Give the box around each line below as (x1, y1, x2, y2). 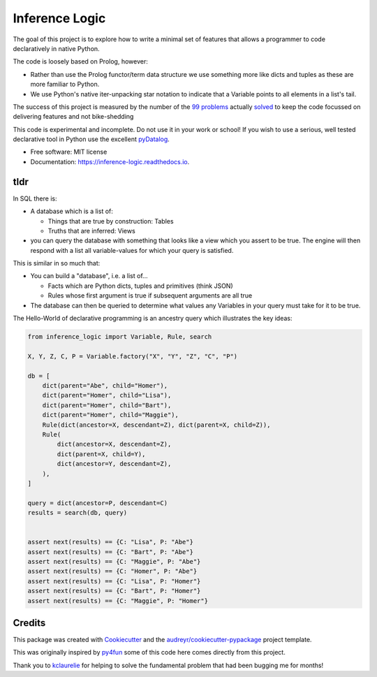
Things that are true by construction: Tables (47, 217, 174, 225)
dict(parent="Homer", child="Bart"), (42, 401, 172, 409)
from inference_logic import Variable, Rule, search (27, 333, 212, 341)
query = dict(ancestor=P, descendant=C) (27, 499, 168, 507)
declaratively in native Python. (13, 44, 101, 52)
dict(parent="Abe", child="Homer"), (42, 381, 168, 389)
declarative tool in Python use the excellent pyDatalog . (13, 135, 170, 143)
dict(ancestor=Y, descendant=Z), (57, 460, 172, 468)
